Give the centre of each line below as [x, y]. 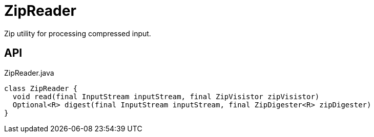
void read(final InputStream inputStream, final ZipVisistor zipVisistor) [166, 96]
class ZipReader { [41, 88]
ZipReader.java [29, 73]
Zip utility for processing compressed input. [78, 33]
